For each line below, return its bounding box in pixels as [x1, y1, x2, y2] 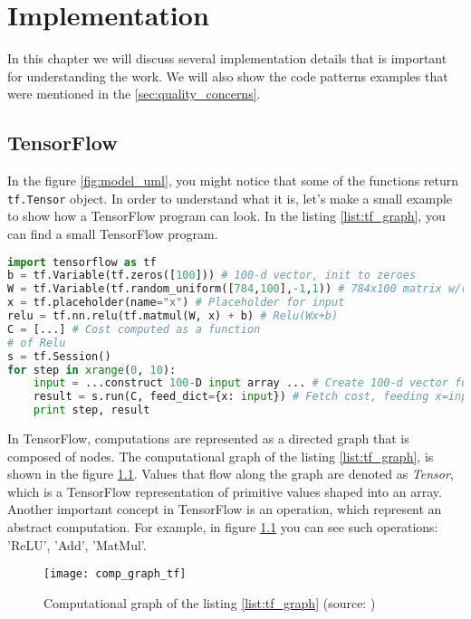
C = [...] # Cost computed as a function [7, 322, 261, 336]
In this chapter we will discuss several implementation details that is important [7, 49, 447, 68]
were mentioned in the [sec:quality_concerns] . [7, 84, 261, 103]
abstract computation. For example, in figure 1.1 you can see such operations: [7, 518, 438, 537]
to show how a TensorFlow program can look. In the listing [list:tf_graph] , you [7, 206, 446, 225]
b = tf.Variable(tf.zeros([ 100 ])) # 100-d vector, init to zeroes [7, 269, 417, 282]
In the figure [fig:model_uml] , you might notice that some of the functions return [7, 171, 459, 190]
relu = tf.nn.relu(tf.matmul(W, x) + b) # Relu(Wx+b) [7, 309, 339, 323]
